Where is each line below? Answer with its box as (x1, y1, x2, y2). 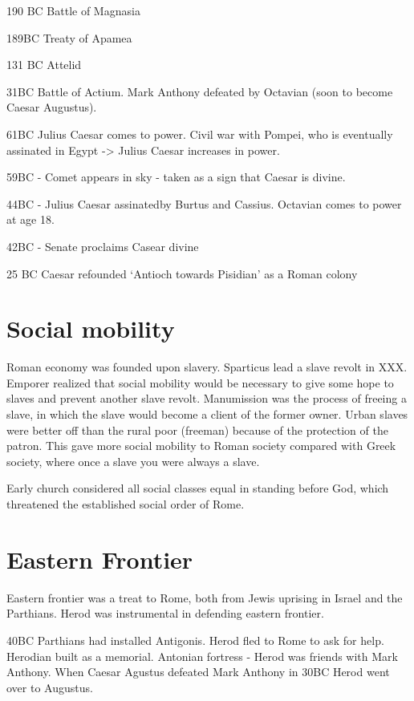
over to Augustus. (6, 679, 93, 695)
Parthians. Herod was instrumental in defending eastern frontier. (6, 605, 324, 622)
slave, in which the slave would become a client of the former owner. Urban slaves (6, 406, 408, 423)
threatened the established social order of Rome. (6, 496, 245, 512)
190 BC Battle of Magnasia (6, 2, 140, 18)
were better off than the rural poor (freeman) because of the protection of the (6, 421, 388, 438)
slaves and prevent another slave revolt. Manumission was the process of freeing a (6, 390, 407, 407)
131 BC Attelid (6, 56, 82, 73)
